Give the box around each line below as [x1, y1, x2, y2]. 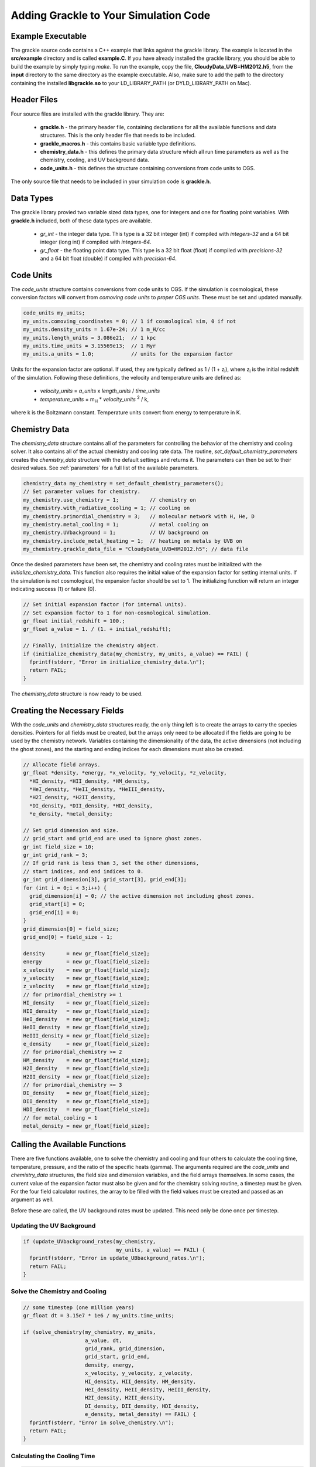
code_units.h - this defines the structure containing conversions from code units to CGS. [40, 164, 255, 171]
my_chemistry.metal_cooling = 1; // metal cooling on [23, 521, 209, 528]
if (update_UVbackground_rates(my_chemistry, [23, 1238, 156, 1245]
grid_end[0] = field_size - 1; [23, 934, 114, 940]
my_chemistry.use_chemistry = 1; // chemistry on [23, 496, 196, 503]
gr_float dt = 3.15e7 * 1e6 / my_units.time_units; [23, 1312, 175, 1319]
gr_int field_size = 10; [23, 843, 95, 850]
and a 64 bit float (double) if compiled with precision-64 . [40, 255, 177, 262]
